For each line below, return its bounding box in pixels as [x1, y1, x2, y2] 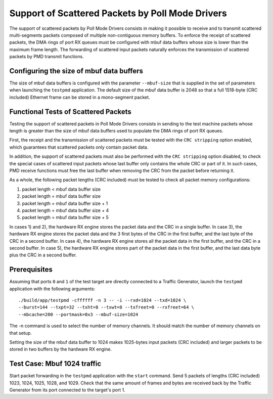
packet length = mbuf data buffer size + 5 [22, 214, 109, 220]
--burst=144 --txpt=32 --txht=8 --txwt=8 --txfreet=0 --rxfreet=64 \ [18, 304, 195, 311]
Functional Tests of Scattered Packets [9, 107, 131, 116]
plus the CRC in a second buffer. [9, 252, 77, 258]
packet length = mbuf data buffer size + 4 [22, 207, 109, 213]
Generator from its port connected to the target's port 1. [9, 387, 126, 393]
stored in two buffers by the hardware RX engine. [9, 346, 112, 352]
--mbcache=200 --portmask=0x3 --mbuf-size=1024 [18, 312, 139, 317]
